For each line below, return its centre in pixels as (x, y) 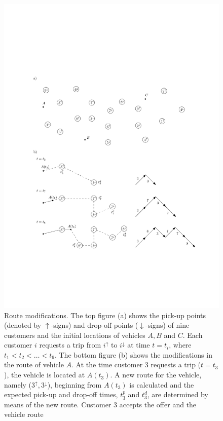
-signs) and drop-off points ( (95, 325)
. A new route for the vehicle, (156, 375)
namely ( (18, 384)
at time (139, 345)
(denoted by (23, 325)
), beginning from (75, 384)
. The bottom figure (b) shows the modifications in (133, 354)
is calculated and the (162, 384)
